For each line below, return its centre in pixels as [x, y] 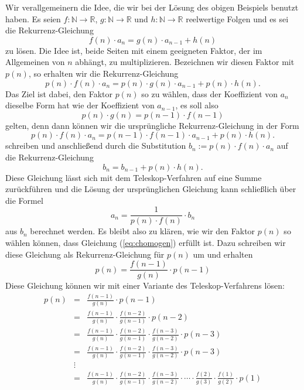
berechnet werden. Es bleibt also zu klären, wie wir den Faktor [143, 231]
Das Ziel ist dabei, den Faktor [59, 93]
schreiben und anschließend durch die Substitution [96, 146]
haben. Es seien [33, 18]
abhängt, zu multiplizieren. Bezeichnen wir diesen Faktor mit [185, 62]
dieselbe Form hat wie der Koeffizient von [80, 105]
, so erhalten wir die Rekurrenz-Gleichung [103, 73]
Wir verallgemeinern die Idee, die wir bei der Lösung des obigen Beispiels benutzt [152, 7]
